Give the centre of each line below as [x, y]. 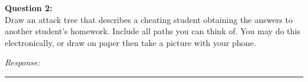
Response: [23, 62]
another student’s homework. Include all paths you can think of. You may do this [153, 31]
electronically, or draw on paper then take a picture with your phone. [131, 42]
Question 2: [29, 8]
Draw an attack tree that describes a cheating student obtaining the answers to [149, 19]
